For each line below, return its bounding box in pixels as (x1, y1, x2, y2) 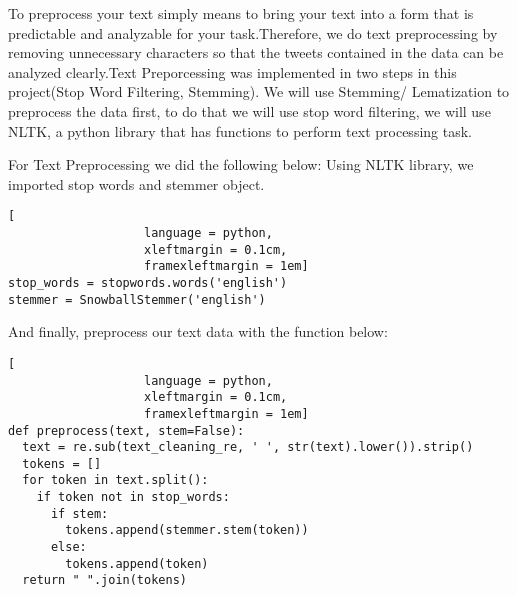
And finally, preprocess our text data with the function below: (8, 321, 388, 342)
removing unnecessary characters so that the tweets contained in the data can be (8, 42, 504, 63)
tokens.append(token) (65, 556, 209, 571)
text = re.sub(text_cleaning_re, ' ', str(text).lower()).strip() (22, 440, 474, 455)
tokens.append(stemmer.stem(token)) (65, 523, 309, 538)
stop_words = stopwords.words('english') (8, 275, 288, 290)
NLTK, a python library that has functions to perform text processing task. (8, 120, 472, 141)
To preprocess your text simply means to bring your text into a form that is (8, 3, 474, 23)
